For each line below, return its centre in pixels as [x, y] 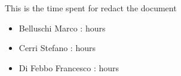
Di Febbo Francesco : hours [69, 67]
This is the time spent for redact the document [91, 8]
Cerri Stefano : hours [57, 48]
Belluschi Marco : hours [62, 28]
